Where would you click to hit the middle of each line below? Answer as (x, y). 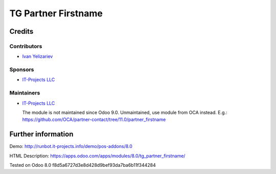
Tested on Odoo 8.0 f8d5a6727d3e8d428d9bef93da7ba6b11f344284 (83, 165)
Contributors (26, 46)
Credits (21, 31)
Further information (41, 134)
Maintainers (25, 93)
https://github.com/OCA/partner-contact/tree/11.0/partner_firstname (94, 119)
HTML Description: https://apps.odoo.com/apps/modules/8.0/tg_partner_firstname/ (97, 156)
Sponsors (22, 70)
